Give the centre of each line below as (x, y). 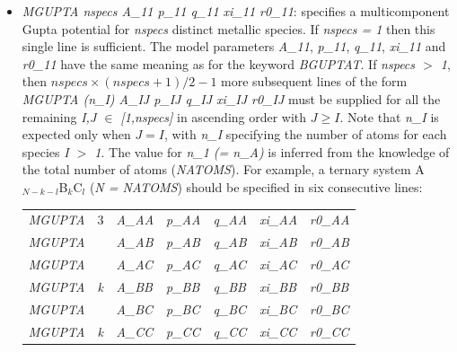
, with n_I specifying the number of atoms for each (306, 134)
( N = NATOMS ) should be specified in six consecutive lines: (256, 186)
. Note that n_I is (389, 116)
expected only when (76, 134)
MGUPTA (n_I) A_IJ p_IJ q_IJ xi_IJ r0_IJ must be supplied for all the (231, 98)
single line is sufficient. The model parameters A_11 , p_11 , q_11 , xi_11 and (234, 46)
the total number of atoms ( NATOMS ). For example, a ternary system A (223, 169)
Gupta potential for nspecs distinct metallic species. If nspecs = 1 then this (228, 28)
